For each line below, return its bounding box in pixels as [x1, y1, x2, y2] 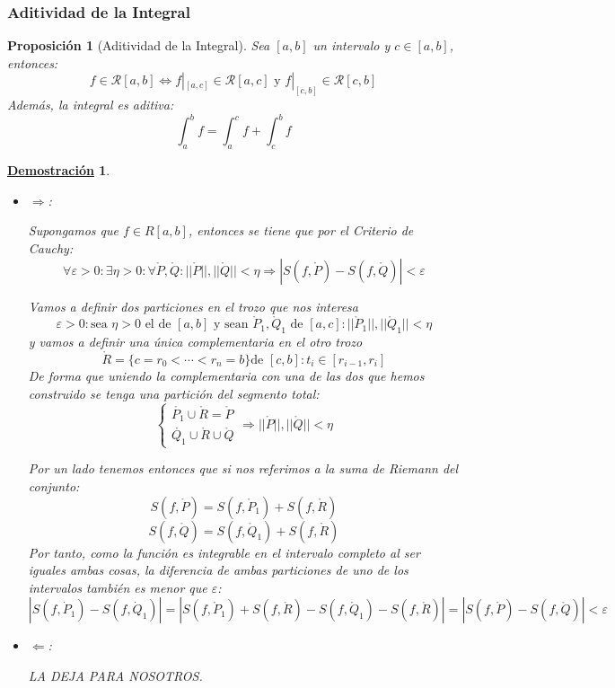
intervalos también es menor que [28, 578, 207, 596]
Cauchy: [28, 238, 74, 257]
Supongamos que [28, 221, 119, 240]
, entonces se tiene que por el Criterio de [188, 221, 414, 240]
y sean [214, 318, 249, 331]
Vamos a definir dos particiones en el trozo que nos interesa [28, 296, 358, 315]
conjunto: [28, 476, 80, 495]
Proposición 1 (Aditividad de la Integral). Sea [7, 36, 270, 55]
